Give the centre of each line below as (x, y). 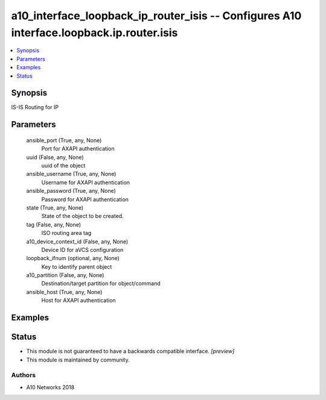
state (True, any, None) (55, 207)
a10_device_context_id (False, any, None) (77, 242)
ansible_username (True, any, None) (71, 174)
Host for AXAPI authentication (78, 301)
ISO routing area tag (66, 233)
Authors (24, 375)
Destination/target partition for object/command (101, 284)
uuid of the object (63, 165)
